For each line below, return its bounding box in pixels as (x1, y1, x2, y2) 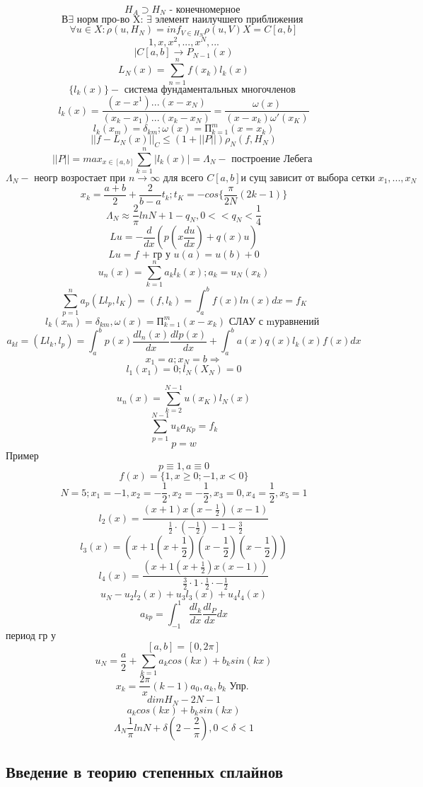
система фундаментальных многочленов (124, 84, 296, 95)
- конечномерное (169, 5, 241, 15)
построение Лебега (231, 154, 313, 164)
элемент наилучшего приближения (155, 15, 303, 25)
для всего (163, 173, 204, 183)
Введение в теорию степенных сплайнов (6, 761, 284, 783)
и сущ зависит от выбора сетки (241, 173, 375, 183)
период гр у (6, 627, 56, 642)
